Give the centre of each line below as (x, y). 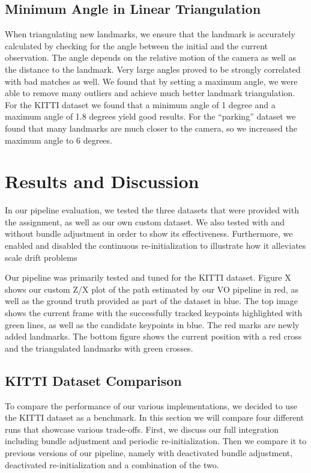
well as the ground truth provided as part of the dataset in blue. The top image (152, 301)
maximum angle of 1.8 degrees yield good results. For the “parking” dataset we (150, 116)
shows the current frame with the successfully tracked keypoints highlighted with (154, 313)
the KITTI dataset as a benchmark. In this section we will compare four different (155, 417)
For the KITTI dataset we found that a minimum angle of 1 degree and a (140, 104)
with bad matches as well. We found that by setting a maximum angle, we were (151, 81)
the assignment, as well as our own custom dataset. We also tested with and (145, 221)
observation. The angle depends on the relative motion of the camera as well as (150, 57)
